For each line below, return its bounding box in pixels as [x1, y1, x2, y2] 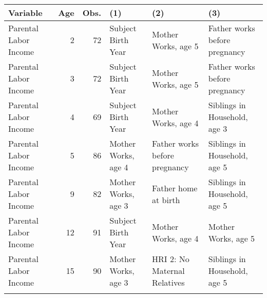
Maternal [152, 265, 185, 276]
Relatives [152, 276, 185, 288]
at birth [152, 193, 180, 206]
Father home [152, 182, 198, 194]
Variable [8, 7, 43, 18]
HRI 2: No [152, 253, 189, 265]
